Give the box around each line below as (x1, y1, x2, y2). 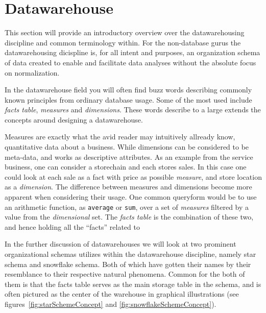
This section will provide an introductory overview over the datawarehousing (5, 27, 245, 38)
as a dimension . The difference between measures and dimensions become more (5, 181, 252, 192)
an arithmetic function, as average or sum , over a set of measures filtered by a (5, 201, 249, 212)
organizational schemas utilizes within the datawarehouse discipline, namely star (5, 249, 256, 259)
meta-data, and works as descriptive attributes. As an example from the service (5, 151, 253, 162)
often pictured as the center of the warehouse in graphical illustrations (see (5, 288, 239, 299)
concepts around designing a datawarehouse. (5, 114, 143, 125)
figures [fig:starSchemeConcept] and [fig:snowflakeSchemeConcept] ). (5, 299, 216, 309)
